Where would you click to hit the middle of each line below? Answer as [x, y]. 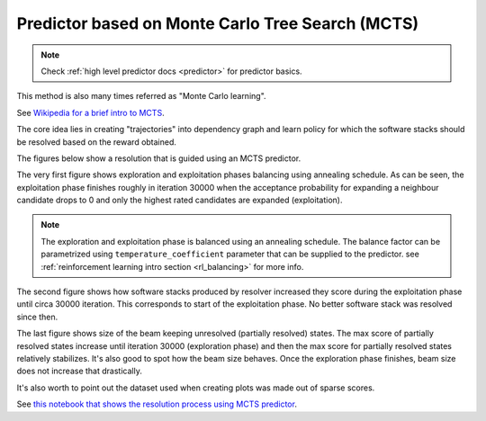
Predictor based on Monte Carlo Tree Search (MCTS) [218, 23]
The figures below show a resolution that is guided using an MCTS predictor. [159, 158]
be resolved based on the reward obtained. [97, 142]
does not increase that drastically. [80, 371]
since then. [37, 317]
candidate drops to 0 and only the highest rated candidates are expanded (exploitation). [180, 200]
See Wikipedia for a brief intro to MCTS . [91, 112]
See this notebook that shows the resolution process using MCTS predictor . [157, 404]
